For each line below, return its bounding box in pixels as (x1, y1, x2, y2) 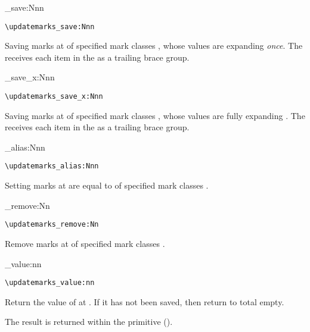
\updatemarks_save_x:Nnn (5, 92, 103, 101)
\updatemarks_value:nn (5, 278, 95, 287)
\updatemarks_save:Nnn (5, 22, 95, 31)
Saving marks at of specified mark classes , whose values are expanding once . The (5, 39, 303, 52)
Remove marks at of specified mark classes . (5, 237, 165, 249)
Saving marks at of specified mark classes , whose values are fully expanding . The (5, 109, 305, 121)
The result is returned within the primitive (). (5, 315, 173, 328)
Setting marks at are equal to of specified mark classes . (5, 179, 209, 192)
